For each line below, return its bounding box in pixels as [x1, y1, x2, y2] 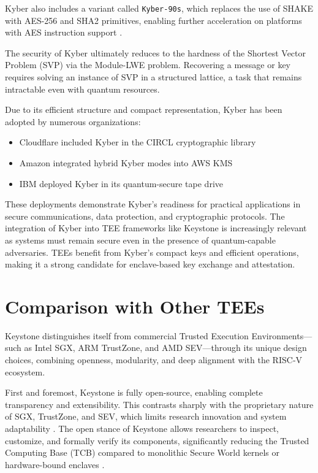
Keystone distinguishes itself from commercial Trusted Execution [5, 329, 249, 342]
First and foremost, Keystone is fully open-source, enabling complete [5, 386, 263, 399]
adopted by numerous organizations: [5, 115, 141, 128]
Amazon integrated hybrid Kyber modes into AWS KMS [19, 156, 233, 169]
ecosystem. [5, 365, 45, 378]
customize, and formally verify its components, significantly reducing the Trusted [5, 434, 309, 447]
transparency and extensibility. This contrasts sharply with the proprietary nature [5, 398, 314, 410]
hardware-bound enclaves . [5, 458, 105, 471]
